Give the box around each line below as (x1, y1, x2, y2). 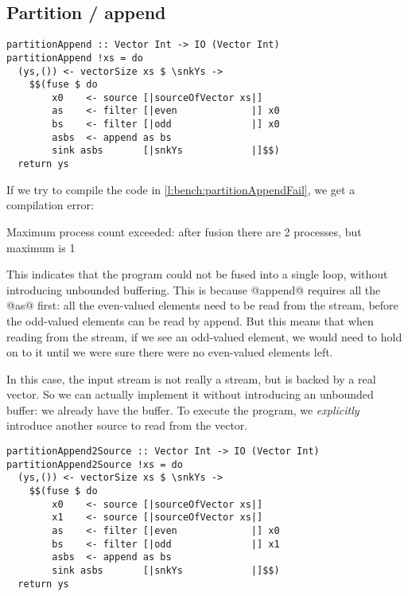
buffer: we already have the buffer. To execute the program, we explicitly (6, 401, 359, 418)
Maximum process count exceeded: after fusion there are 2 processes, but (6, 223, 362, 240)
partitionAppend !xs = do (6, 52, 143, 64)
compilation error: (6, 197, 94, 213)
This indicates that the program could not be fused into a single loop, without (6, 266, 388, 282)
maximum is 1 (6, 239, 76, 255)
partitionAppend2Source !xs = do (6, 458, 183, 470)
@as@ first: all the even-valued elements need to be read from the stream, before (6, 297, 398, 314)
